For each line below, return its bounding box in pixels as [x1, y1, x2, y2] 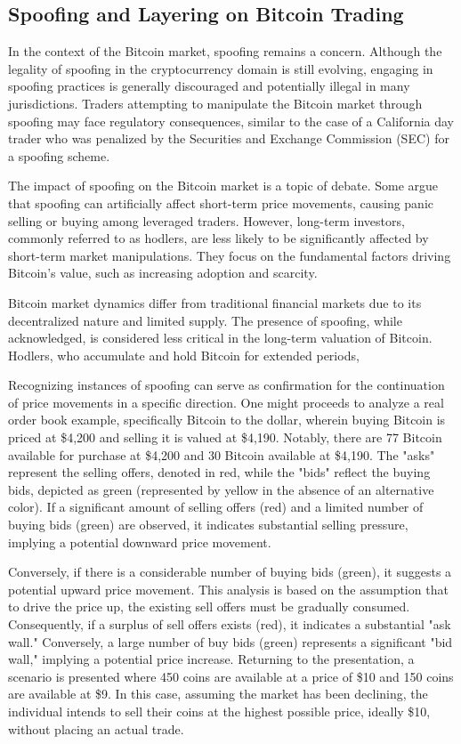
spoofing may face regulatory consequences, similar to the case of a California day [8, 111, 455, 130]
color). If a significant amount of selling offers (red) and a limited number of [8, 497, 424, 516]
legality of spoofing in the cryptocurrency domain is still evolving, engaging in [8, 59, 433, 77]
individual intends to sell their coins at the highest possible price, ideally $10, [8, 701, 431, 720]
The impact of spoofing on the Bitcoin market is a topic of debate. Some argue [8, 176, 439, 195]
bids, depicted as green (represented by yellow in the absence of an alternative [8, 480, 434, 498]
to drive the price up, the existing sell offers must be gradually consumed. [8, 597, 410, 616]
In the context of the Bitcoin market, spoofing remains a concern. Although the [8, 42, 442, 61]
